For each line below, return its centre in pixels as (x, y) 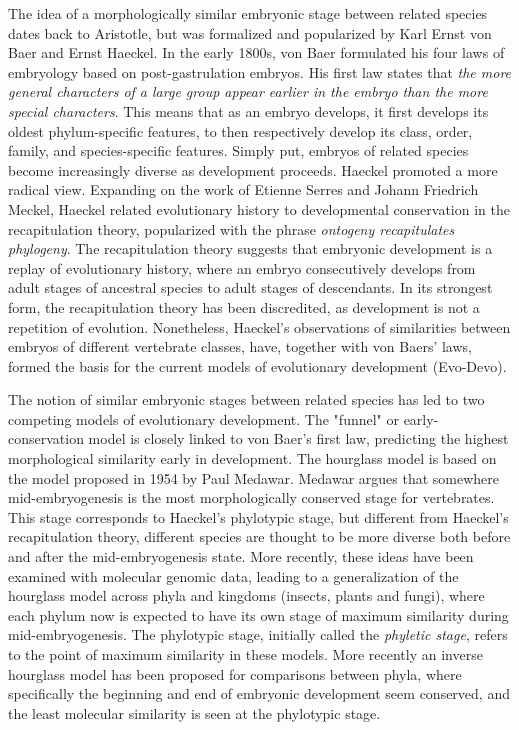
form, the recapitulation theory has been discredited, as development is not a (244, 306)
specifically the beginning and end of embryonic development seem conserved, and (259, 693)
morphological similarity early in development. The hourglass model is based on (252, 458)
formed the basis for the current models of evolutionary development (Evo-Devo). (257, 365)
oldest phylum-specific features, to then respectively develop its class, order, (240, 130)
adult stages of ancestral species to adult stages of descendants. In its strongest (250, 287)
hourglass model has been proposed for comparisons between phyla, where (235, 673)
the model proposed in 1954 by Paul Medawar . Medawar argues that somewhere (253, 477)
